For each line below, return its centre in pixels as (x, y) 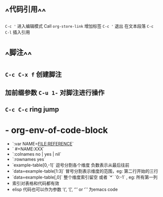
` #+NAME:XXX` (28, 149)
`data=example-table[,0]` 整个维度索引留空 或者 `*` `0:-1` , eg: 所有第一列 (85, 177)
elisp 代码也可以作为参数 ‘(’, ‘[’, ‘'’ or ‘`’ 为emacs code (65, 189)
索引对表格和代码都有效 (36, 183)
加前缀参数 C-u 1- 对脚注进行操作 (55, 93)
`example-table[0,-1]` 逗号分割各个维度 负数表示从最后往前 (71, 165)
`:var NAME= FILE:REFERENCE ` (43, 143)
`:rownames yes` (29, 159)
